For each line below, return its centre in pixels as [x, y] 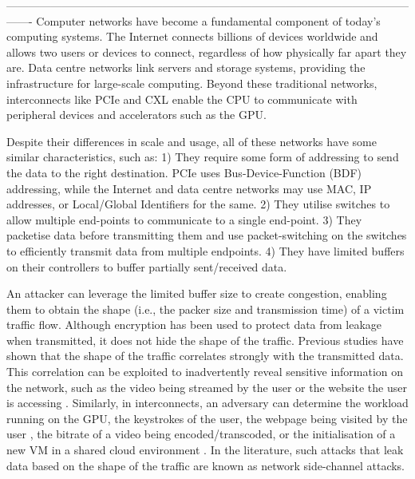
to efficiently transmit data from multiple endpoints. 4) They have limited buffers [206, 250]
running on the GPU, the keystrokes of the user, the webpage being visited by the [207, 418]
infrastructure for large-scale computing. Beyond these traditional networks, [192, 83]
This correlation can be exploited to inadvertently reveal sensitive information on [205, 372]
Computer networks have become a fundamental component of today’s [208, 20]
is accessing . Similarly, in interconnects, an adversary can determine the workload [207, 403]
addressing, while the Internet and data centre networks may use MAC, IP [189, 188]
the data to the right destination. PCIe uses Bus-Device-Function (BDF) [184, 172]
